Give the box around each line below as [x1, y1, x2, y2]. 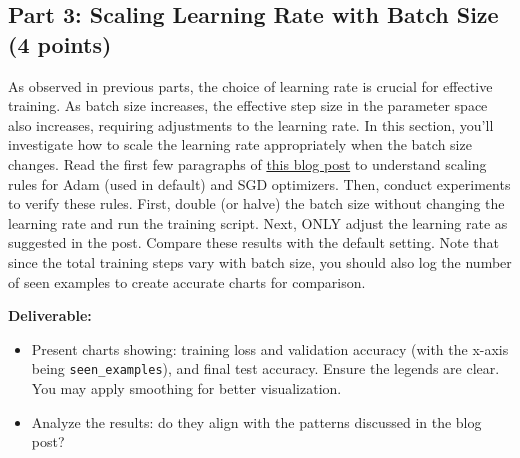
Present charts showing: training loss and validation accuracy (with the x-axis [31, 338, 509, 359]
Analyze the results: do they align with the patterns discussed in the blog [31, 411, 482, 432]
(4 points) [8, 28, 112, 59]
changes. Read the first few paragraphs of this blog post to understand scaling [8, 153, 487, 174]
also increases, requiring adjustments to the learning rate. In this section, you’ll [8, 114, 494, 135]
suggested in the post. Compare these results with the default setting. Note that [8, 232, 499, 253]
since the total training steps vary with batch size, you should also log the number [8, 251, 512, 272]
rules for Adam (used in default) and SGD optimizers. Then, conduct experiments [8, 173, 511, 194]
